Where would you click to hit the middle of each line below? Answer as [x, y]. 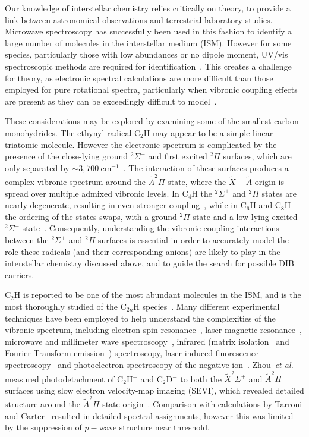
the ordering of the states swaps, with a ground [91, 216]
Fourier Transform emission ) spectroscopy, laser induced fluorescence [132, 353]
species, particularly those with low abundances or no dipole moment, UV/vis [146, 54]
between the [27, 240]
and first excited [178, 156]
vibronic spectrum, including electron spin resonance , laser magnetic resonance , [153, 330]
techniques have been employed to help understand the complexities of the [140, 318]
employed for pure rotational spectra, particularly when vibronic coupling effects [151, 89]
